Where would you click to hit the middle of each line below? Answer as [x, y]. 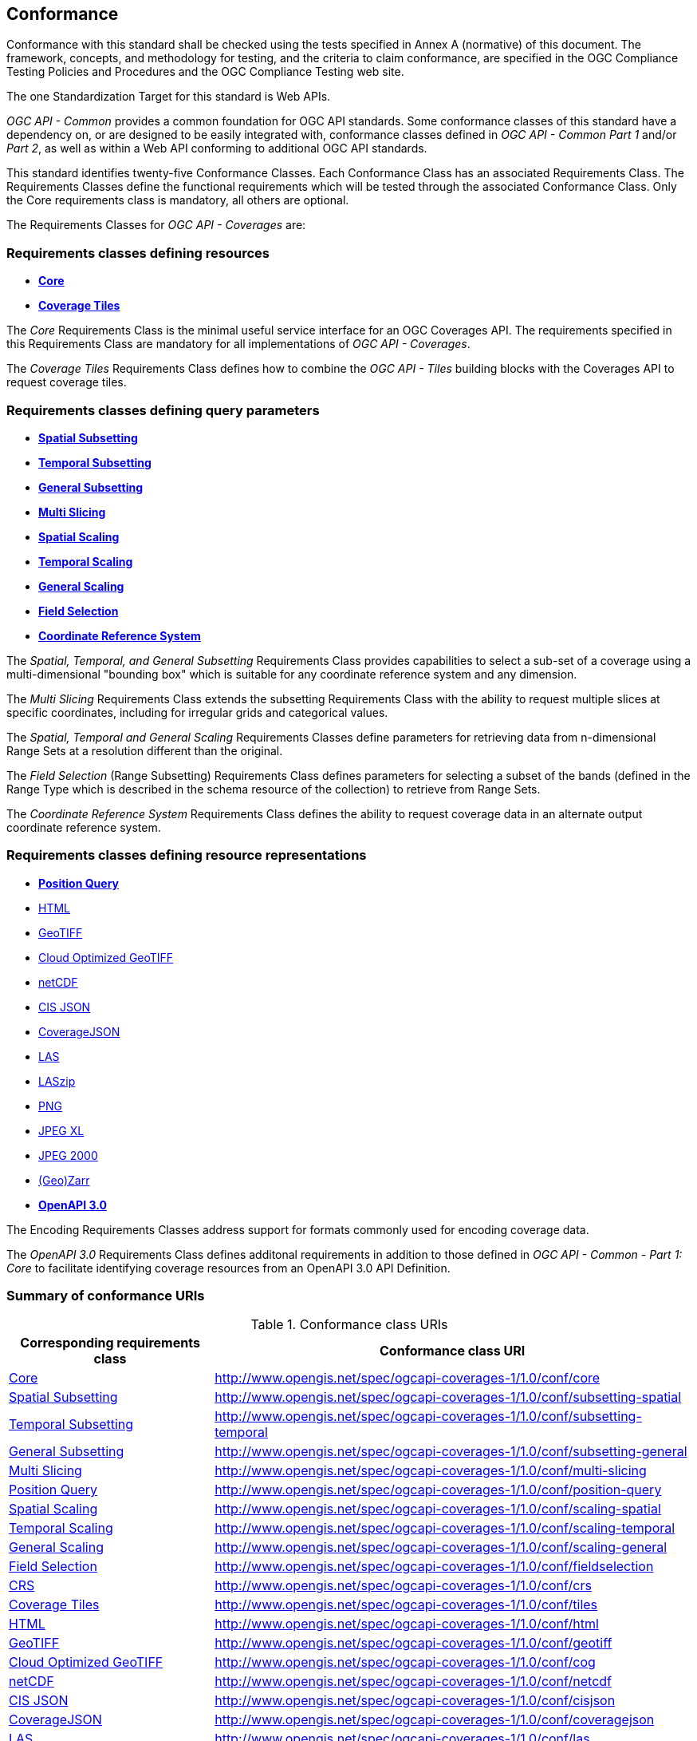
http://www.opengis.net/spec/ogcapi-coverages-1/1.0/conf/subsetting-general [451, 1452]
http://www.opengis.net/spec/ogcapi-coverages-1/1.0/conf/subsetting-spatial [448, 1397]
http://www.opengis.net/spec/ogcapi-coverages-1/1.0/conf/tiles [406, 1605]
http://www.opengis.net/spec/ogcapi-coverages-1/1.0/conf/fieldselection [434, 1567]
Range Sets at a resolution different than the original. [145, 750]
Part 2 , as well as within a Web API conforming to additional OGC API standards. [217, 148]
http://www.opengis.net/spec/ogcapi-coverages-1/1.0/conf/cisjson [415, 1701]
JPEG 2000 [68, 1155]
